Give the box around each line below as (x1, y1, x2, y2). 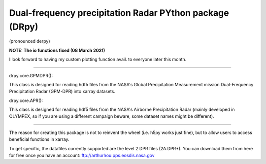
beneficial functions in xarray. (9, 136, 69, 142)
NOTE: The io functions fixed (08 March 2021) (9, 47, 105, 53)
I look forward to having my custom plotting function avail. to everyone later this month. (9, 57, 187, 63)
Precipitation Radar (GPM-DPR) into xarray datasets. (9, 89, 116, 95)
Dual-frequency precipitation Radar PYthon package (9, 7, 229, 18)
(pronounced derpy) (9, 38, 50, 44)
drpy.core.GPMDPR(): (9, 72, 53, 78)
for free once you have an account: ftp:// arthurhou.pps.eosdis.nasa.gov (9, 153, 155, 159)
